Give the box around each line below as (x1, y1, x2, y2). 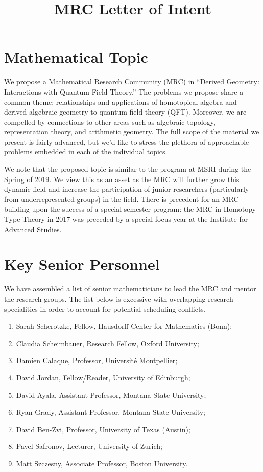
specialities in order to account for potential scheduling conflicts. (4, 303, 206, 314)
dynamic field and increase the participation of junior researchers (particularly (4, 184, 249, 194)
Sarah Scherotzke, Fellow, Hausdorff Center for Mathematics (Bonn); (16, 321, 232, 331)
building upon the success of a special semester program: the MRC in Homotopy (4, 204, 256, 214)
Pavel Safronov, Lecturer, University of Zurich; (16, 441, 162, 452)
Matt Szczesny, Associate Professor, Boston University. (16, 458, 188, 468)
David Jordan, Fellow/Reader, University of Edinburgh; (16, 372, 190, 383)
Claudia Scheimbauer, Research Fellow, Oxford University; (16, 338, 199, 348)
